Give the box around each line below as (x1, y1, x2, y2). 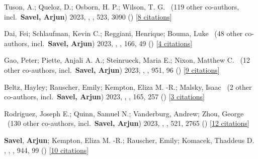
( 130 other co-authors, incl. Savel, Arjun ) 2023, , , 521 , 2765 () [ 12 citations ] (7, 118, 249, 128)
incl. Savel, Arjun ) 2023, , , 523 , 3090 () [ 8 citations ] (4, 11, 172, 22)
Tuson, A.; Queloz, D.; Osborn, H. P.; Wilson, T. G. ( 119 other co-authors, (4, 2, 239, 12)
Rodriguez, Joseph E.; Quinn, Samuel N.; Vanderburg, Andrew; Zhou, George (4, 108, 244, 118)
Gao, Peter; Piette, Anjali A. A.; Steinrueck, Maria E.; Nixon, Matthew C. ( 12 (4, 55, 250, 65)
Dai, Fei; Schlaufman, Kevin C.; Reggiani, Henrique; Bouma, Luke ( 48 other (4, 28, 243, 39)
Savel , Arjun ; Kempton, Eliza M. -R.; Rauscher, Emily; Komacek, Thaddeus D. (4, 134, 254, 145)
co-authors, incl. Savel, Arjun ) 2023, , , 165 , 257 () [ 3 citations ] (4, 91, 205, 102)
